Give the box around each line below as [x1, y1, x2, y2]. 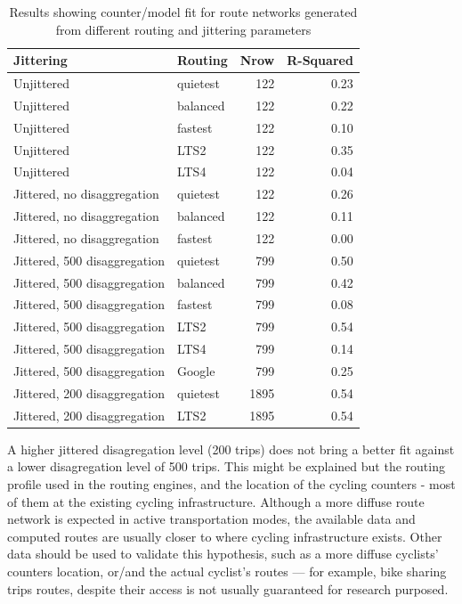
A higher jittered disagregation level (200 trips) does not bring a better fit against [7, 439, 455, 458]
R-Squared [287, 51, 353, 69]
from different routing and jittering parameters [55, 20, 312, 38]
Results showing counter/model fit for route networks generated [9, 3, 358, 20]
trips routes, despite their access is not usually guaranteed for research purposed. [7, 579, 449, 598]
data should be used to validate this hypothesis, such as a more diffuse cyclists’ [7, 544, 439, 563]
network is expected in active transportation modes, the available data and [7, 510, 416, 528]
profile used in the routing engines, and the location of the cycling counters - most [7, 474, 456, 493]
